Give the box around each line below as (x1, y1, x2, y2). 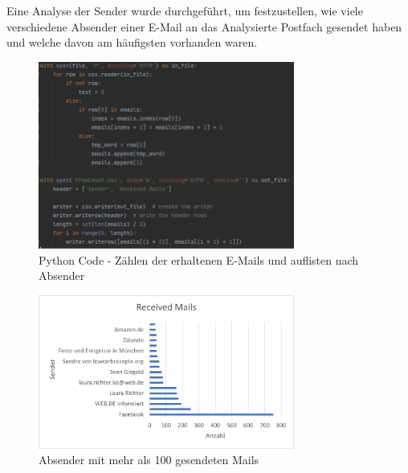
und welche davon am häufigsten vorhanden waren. (6, 34, 258, 51)
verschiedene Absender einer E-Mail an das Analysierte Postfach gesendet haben (6, 18, 402, 35)
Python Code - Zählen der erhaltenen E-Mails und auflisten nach (39, 251, 359, 268)
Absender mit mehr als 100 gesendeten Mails (39, 451, 259, 468)
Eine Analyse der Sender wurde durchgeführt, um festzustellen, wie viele (6, 2, 363, 19)
